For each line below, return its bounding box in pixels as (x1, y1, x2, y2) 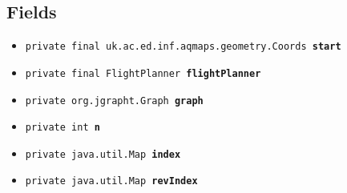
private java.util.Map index (25, 148, 181, 160)
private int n (25, 122, 100, 134)
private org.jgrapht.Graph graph (25, 94, 204, 107)
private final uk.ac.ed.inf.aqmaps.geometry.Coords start (25, 41, 341, 53)
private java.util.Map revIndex (25, 175, 198, 187)
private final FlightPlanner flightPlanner (25, 67, 261, 79)
